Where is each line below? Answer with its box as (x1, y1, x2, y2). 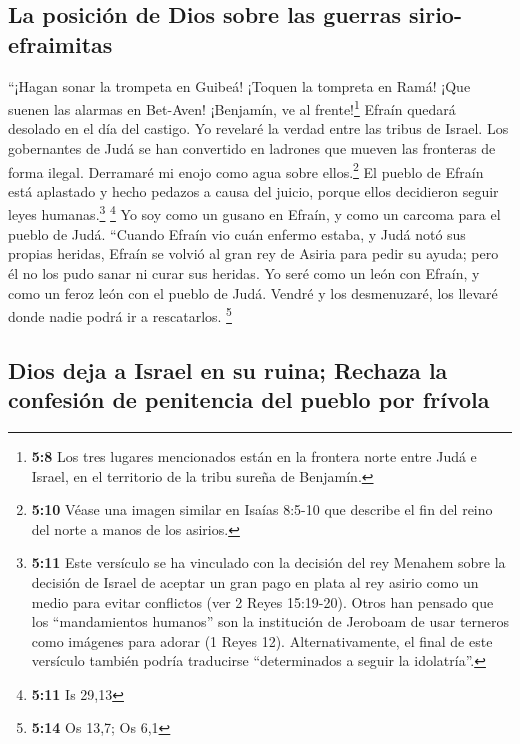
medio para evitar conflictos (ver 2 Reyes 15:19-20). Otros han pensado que (31, 591, 494, 612)
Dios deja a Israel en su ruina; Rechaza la (8, 354, 448, 385)
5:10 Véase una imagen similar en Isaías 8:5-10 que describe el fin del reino (31, 499, 493, 520)
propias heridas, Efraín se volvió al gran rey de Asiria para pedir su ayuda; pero (8, 243, 499, 264)
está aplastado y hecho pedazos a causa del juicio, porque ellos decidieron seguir (8, 180, 499, 201)
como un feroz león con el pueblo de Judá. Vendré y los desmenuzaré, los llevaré (8, 282, 498, 303)
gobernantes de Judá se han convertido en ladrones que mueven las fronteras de (8, 138, 496, 159)
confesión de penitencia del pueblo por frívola (8, 384, 490, 415)
